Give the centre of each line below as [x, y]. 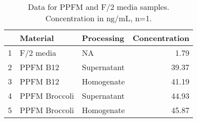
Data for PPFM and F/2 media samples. [98, 7]
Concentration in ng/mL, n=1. [98, 18]
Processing [103, 38]
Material [37, 38]
